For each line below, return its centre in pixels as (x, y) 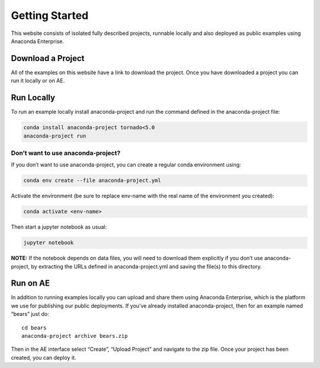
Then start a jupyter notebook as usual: (59, 227)
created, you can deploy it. (44, 357)
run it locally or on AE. (38, 81)
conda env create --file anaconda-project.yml (92, 180)
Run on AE (31, 284)
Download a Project (48, 58)
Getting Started (50, 15)
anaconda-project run (55, 136)
